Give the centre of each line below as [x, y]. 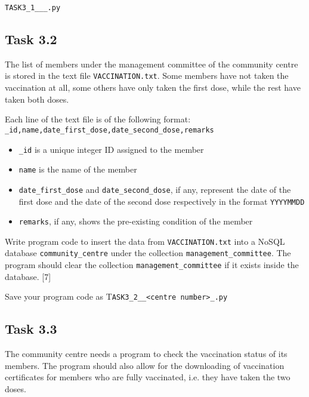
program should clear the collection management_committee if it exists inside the [152, 265]
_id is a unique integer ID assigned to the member [111, 149]
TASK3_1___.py [33, 8]
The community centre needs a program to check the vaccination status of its [146, 354]
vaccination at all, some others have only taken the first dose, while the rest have [153, 87]
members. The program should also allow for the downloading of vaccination [145, 365]
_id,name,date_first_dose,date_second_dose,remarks [109, 130]
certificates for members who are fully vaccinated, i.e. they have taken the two [148, 377]
